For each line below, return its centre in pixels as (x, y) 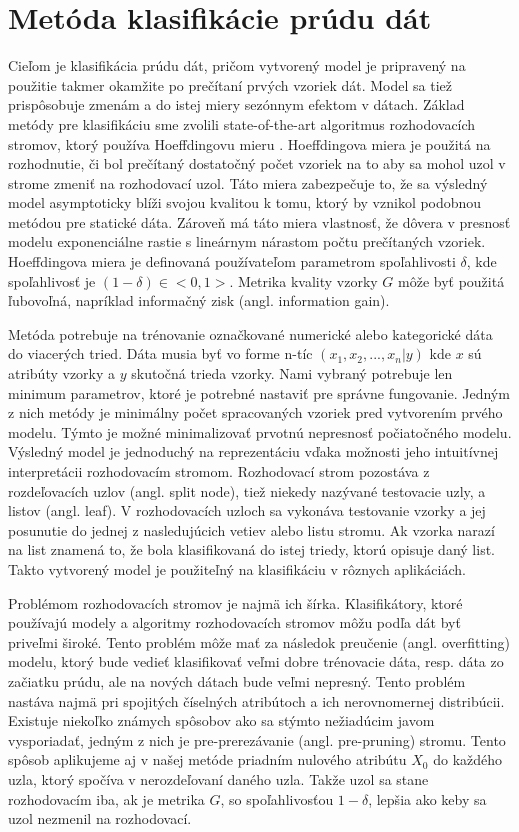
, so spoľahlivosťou (277, 798)
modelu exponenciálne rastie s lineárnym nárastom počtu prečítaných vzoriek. (247, 241)
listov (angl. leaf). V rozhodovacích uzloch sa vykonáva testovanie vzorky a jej (247, 510)
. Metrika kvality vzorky (303, 280)
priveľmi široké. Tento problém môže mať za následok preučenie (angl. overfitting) (259, 641)
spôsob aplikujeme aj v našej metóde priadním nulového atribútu (207, 759)
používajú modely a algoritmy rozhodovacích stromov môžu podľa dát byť (234, 622)
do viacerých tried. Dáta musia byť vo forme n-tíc (160, 353)
